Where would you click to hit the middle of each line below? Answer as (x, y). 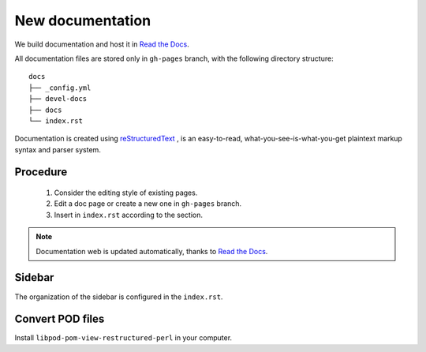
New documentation (83, 21)
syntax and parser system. (58, 149)
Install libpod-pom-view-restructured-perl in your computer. (123, 338)
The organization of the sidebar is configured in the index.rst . (119, 297)
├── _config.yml (60, 88)
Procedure (41, 172)
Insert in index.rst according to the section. (129, 215)
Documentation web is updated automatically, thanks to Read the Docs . (152, 251)
